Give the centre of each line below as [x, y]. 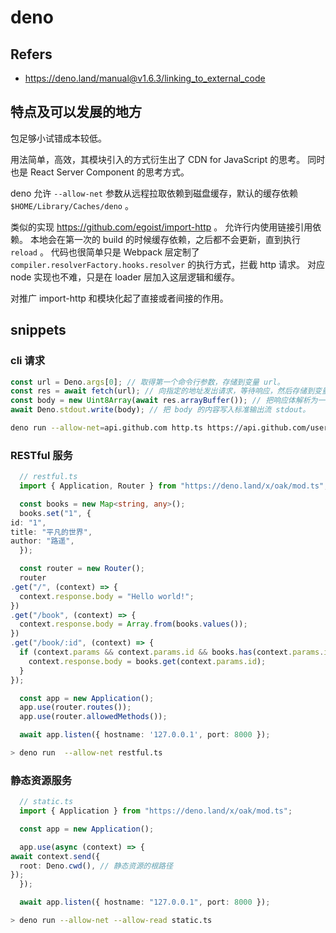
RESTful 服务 [41, 455]
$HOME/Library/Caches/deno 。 [72, 205]
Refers [31, 54]
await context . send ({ [55, 856]
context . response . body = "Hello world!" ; [107, 596]
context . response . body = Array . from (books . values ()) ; [133, 624]
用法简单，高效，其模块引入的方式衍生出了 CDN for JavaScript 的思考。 [158, 159]
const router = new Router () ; [82, 569]
